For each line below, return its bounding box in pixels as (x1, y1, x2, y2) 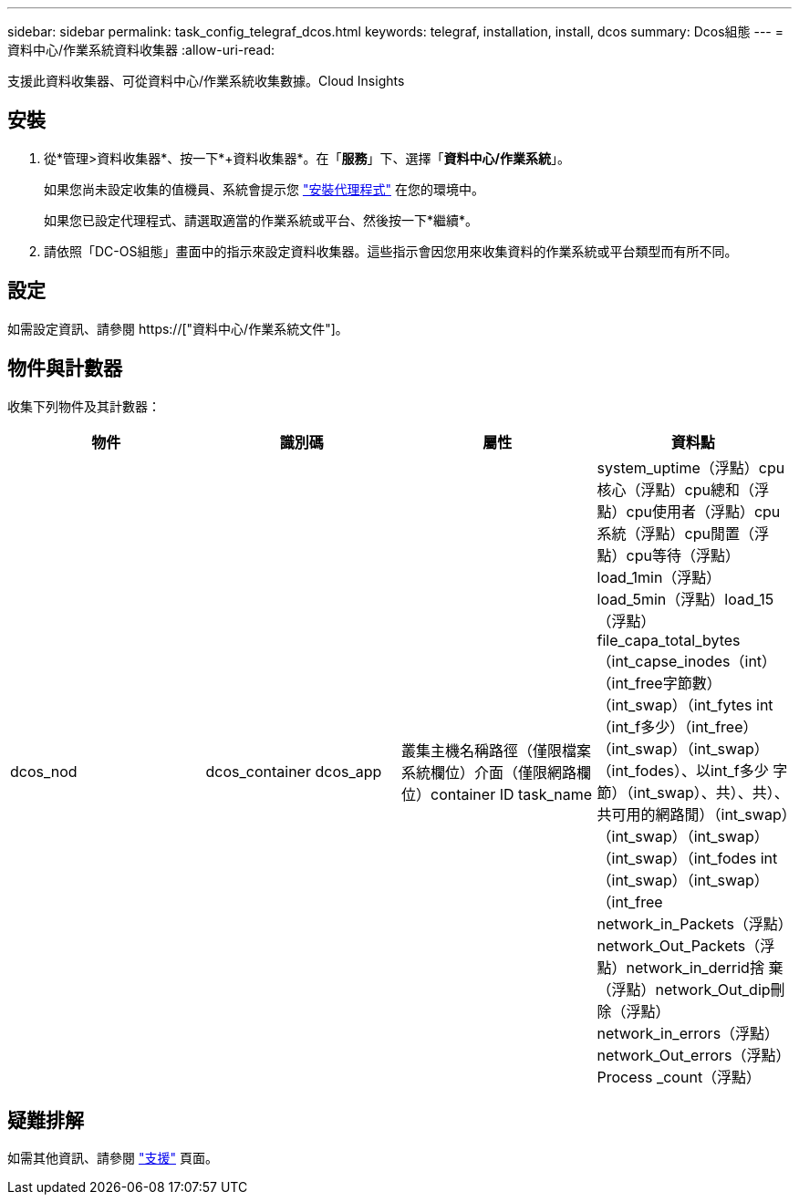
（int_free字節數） (597, 673, 721, 692)
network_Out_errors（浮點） (597, 1045, 783, 1064)
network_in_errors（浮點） (597, 1023, 780, 1042)
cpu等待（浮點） (626, 545, 740, 565)
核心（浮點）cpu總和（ (597, 480, 754, 499)
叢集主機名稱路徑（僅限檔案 (401, 741, 592, 760)
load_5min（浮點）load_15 (597, 589, 774, 608)
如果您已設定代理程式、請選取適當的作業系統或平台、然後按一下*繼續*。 (44, 212, 479, 228)
